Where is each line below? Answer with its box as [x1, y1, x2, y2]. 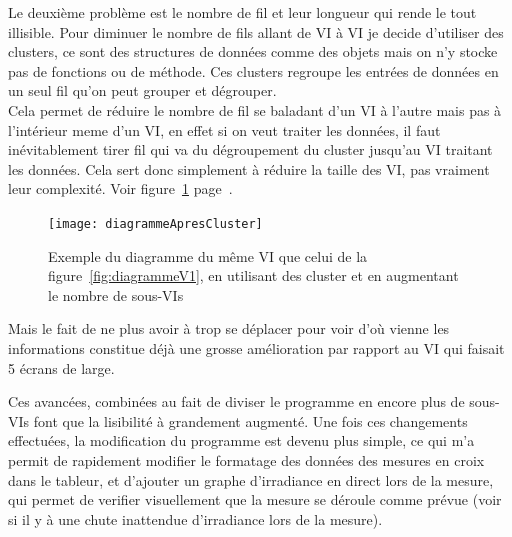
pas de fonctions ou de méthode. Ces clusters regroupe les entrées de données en [8, 60, 499, 81]
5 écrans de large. [8, 357, 115, 378]
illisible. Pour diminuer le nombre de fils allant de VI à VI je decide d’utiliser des [8, 21, 504, 42]
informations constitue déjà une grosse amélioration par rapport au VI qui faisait [8, 337, 505, 358]
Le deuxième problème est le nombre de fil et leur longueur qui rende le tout [8, 2, 477, 22]
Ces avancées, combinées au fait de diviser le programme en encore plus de [8, 391, 465, 412]
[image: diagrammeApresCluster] [48, 216, 263, 231]
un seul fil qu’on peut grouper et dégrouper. [8, 80, 277, 101]
